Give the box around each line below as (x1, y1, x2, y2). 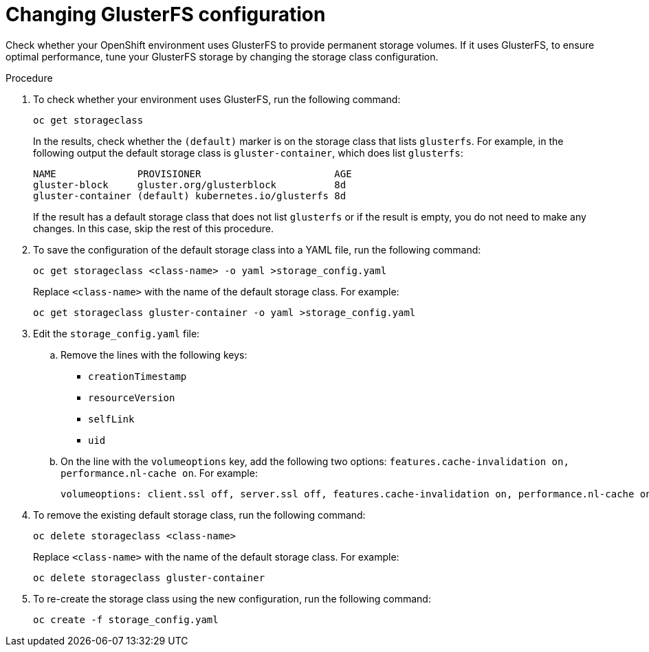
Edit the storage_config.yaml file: (33, 327, 200, 339)
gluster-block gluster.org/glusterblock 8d (33, 179, 346, 190)
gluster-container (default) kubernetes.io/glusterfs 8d (33, 190, 346, 201)
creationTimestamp (88, 370, 187, 382)
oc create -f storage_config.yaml (33, 614, 219, 625)
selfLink (88, 413, 135, 425)
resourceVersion (88, 392, 175, 403)
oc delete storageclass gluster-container (33, 572, 265, 583)
